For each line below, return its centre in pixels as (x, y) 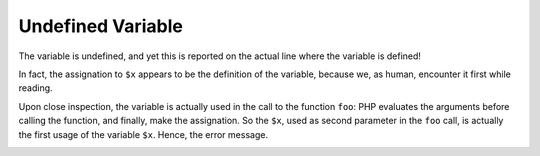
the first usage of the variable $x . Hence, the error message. (143, 134)
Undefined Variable (101, 26)
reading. (36, 88)
